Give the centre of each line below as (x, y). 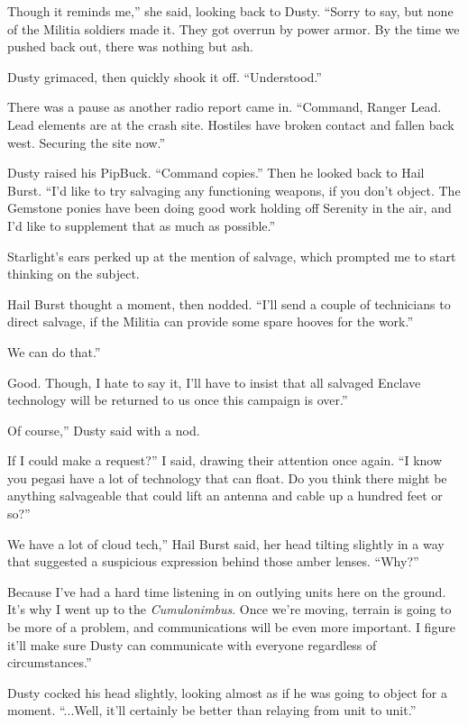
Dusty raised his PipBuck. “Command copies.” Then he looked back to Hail (216, 173)
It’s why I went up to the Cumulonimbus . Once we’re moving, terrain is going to (229, 609)
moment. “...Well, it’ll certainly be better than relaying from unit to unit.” (212, 710)
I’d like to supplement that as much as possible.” (142, 225)
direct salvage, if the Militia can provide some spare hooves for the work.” (211, 321)
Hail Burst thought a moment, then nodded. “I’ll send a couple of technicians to (229, 303)
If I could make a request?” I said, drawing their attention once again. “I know (225, 460)
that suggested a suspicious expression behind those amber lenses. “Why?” (213, 561)
